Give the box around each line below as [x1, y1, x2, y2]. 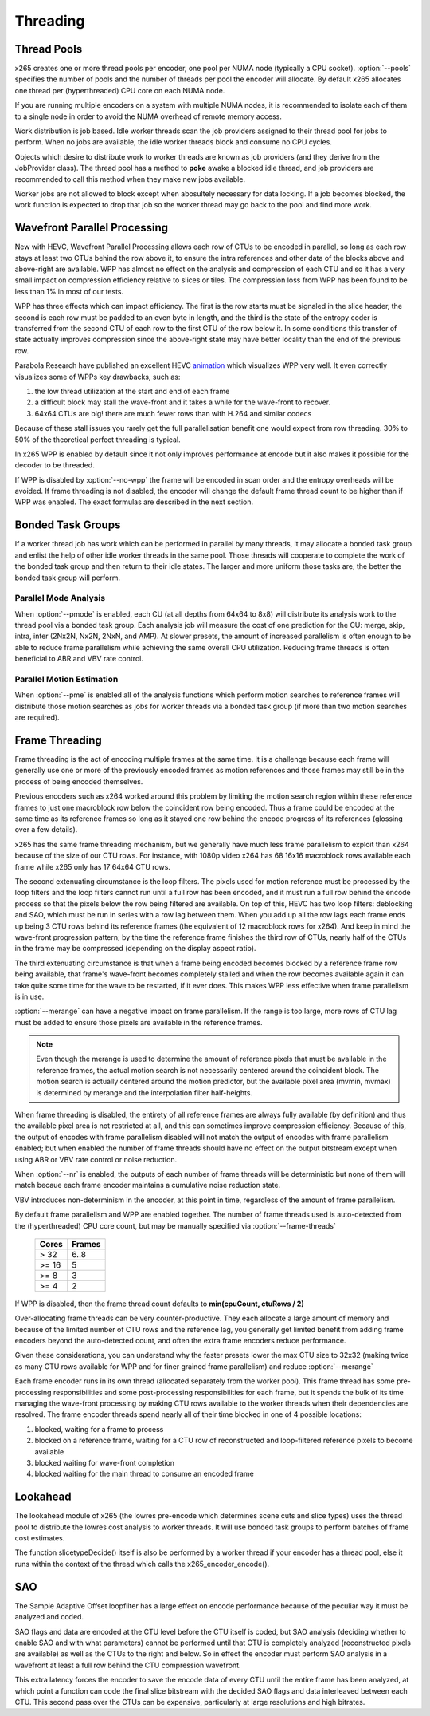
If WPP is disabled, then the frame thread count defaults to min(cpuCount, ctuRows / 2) [14, 1299, 304, 1308]
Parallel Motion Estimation [14, 674, 119, 685]
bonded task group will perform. [14, 573, 121, 582]
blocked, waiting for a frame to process [34, 1424, 164, 1434]
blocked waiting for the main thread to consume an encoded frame [34, 1469, 254, 1479]
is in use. [14, 992, 45, 1001]
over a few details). [14, 825, 78, 834]
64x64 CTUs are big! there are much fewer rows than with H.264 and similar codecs [34, 408, 312, 418]
